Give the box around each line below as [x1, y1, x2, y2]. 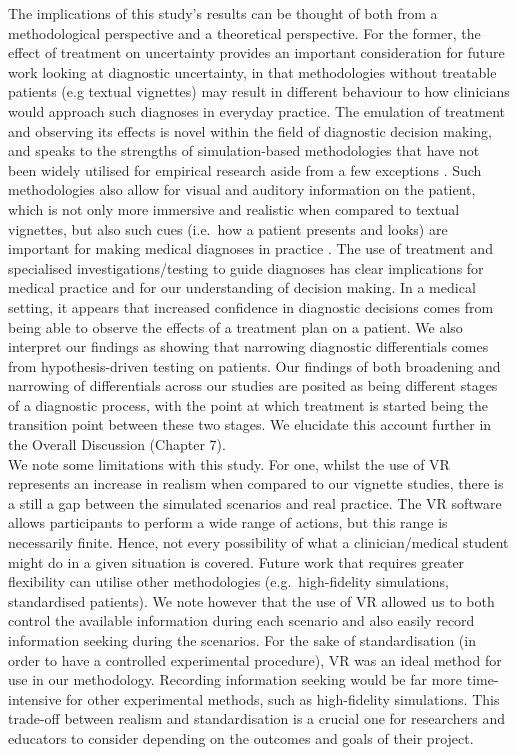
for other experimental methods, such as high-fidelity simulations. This [66, 688, 500, 709]
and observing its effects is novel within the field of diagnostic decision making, [8, 120, 492, 141]
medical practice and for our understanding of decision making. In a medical [8, 277, 476, 298]
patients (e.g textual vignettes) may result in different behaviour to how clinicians [8, 81, 510, 102]
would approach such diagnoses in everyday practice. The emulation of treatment [8, 100, 505, 121]
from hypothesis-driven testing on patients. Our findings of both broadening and [8, 355, 501, 376]
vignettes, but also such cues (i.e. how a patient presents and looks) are [8, 218, 448, 239]
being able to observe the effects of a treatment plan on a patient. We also [8, 316, 463, 337]
